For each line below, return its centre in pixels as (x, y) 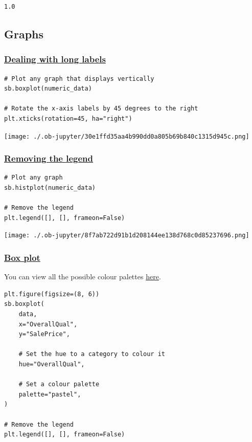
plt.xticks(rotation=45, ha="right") (68, 118)
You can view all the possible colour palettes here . (83, 277)
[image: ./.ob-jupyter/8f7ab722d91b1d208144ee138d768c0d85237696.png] (127, 236)
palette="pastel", (50, 394)
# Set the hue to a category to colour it (92, 354)
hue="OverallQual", (52, 364)
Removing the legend (49, 158)
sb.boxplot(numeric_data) (48, 89)
